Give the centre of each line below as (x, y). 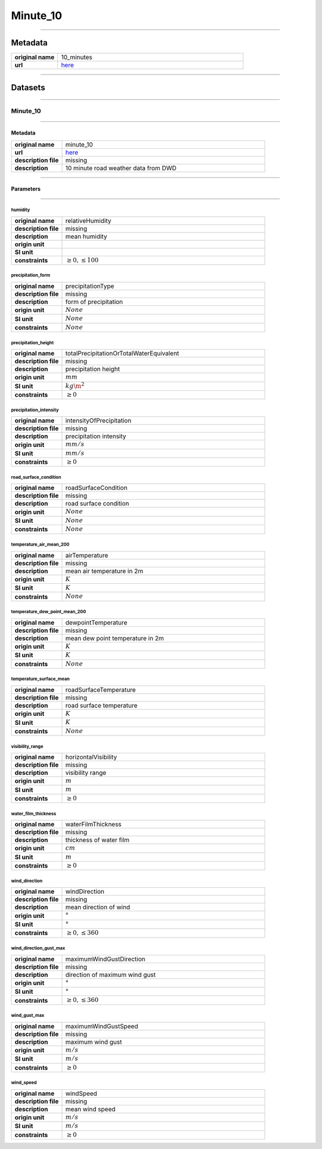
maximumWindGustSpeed (102, 1026)
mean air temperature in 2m (104, 571)
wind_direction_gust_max (38, 948)
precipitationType (90, 286)
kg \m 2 (75, 385)
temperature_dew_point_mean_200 (49, 612)
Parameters (26, 189)
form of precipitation (94, 302)
